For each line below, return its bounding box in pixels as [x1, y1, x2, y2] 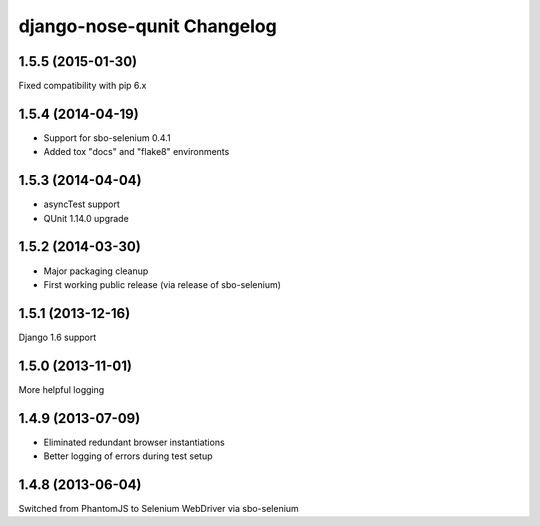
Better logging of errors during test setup [43, 450, 213, 462]
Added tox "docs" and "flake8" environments [43, 146, 230, 158]
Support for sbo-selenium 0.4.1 [43, 131, 171, 144]
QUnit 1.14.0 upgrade [43, 212, 129, 224]
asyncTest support [43, 198, 120, 210]
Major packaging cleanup [43, 265, 149, 277]
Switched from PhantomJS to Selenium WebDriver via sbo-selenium [18, 502, 299, 514]
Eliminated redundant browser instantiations [43, 436, 225, 448]
